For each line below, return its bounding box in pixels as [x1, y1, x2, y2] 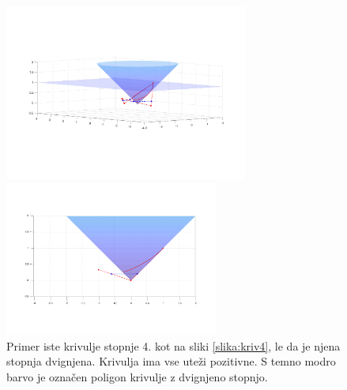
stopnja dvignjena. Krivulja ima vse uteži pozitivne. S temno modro [6, 353, 336, 369]
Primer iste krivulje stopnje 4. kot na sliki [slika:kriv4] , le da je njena [6, 337, 341, 354]
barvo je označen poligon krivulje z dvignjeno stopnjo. [6, 368, 268, 384]
